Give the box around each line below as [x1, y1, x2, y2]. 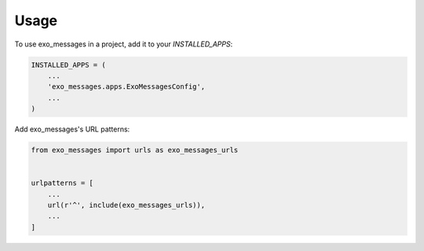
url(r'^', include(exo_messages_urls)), [47, 201, 206, 210]
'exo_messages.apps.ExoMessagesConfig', [47, 83, 206, 91]
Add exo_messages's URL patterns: [14, 124, 130, 134]
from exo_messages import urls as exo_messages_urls [31, 146, 239, 155]
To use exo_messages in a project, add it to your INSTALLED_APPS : [14, 39, 233, 49]
